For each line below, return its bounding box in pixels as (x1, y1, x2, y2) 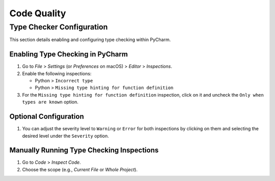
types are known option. (22, 99, 79, 105)
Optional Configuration (9, 112, 84, 121)
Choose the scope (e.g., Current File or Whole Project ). (22, 166, 137, 172)
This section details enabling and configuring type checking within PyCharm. (9, 37, 171, 43)
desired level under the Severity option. (22, 133, 109, 139)
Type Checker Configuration (9, 22, 108, 32)
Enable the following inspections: (22, 70, 92, 76)
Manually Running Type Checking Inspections (9, 146, 159, 155)
